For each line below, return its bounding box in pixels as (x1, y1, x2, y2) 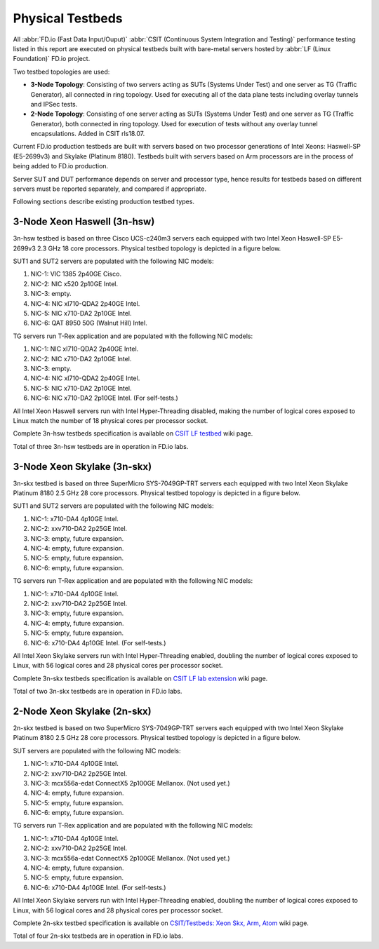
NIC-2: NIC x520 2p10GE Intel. (30, 279, 119, 288)
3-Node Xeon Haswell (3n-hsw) (13, 216, 155, 228)
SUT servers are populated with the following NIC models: (13, 746, 181, 755)
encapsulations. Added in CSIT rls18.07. (30, 130, 145, 138)
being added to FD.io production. (13, 162, 109, 170)
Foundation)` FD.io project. (13, 55, 91, 63)
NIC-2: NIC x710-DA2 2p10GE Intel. (30, 354, 132, 363)
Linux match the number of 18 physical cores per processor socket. (13, 416, 208, 424)
